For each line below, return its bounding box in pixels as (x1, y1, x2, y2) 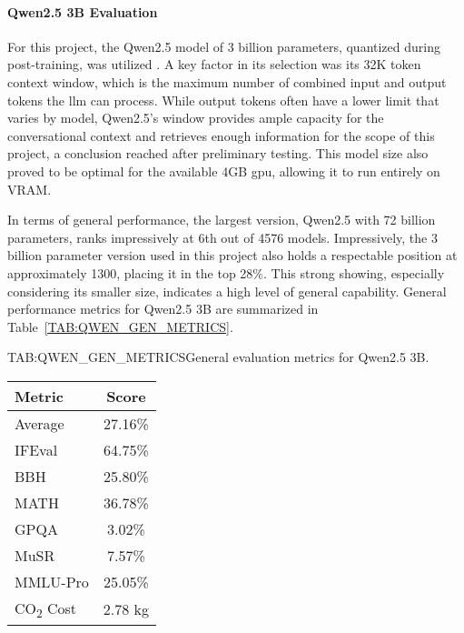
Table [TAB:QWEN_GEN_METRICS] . (7, 316, 233, 336)
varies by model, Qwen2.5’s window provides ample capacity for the (7, 108, 384, 127)
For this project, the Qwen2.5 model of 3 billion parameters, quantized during (7, 36, 440, 55)
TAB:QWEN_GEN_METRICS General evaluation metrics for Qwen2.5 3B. (7, 347, 429, 367)
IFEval (15, 438, 58, 460)
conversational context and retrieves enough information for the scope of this (7, 126, 435, 145)
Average (15, 412, 64, 434)
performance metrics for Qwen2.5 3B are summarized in (7, 299, 319, 318)
